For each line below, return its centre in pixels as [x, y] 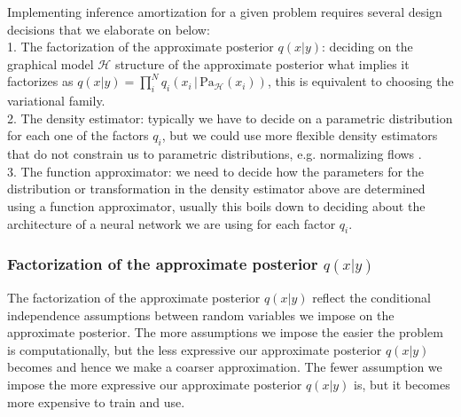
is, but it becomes [402, 385]
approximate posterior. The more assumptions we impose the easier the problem [225, 332]
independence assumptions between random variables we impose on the [201, 315]
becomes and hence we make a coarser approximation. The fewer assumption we [225, 367]
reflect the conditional [371, 298]
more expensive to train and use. [96, 401]
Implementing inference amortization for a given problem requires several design [225, 12]
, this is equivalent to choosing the [360, 81]
